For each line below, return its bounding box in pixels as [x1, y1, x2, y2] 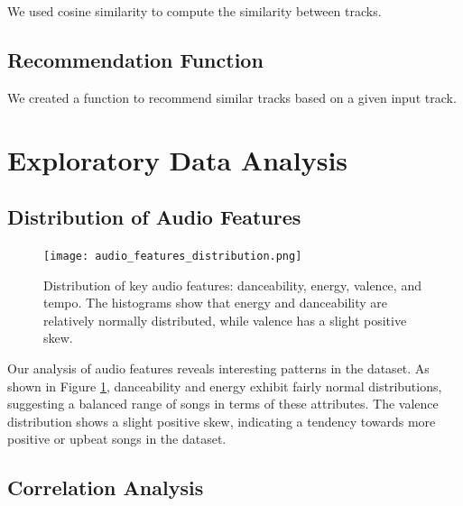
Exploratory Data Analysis [7, 141, 348, 178]
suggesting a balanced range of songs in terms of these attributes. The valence [7, 394, 439, 413]
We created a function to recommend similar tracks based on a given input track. [7, 87, 457, 106]
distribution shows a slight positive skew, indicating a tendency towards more [7, 411, 436, 430]
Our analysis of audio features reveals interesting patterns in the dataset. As [7, 359, 430, 377]
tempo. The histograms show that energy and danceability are [43, 293, 388, 312]
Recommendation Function [7, 45, 264, 73]
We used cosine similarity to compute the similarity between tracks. [7, 2, 382, 20]
